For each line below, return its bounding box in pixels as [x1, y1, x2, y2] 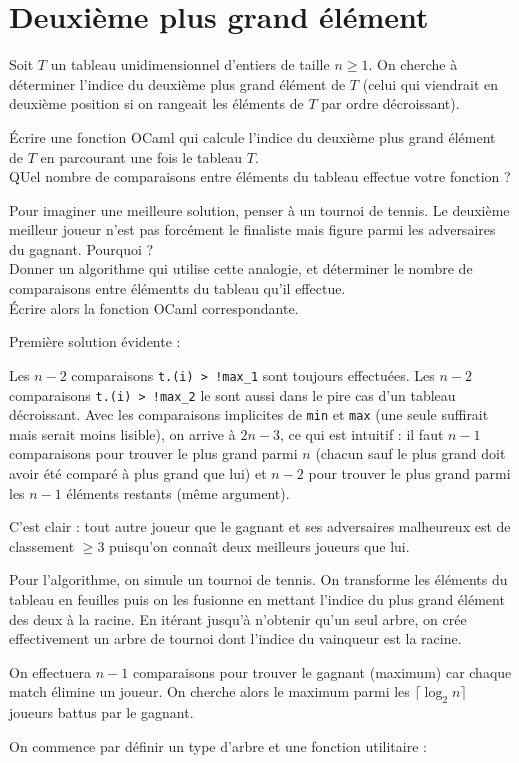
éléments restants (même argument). [66, 482, 290, 503]
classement [9, 535, 75, 556]
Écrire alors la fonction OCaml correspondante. [9, 297, 299, 318]
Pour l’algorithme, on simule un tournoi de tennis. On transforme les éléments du [9, 569, 508, 590]
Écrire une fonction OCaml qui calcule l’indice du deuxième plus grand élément [9, 126, 496, 147]
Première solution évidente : [9, 331, 181, 352]
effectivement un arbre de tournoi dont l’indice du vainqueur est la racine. [9, 628, 462, 649]
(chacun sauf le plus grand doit [315, 443, 506, 464]
